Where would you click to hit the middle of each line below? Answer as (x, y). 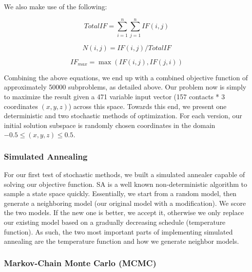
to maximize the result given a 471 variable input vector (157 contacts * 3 (115, 96)
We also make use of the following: (56, 6)
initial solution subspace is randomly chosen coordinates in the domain (110, 125)
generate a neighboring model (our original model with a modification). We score (125, 203)
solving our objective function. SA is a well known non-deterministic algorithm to (126, 184)
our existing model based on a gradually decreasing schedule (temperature (115, 222)
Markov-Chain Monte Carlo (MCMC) (80, 263)
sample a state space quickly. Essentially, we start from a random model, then (120, 193)
